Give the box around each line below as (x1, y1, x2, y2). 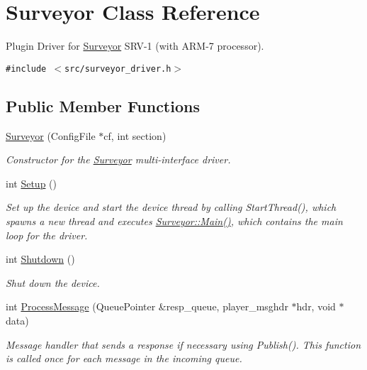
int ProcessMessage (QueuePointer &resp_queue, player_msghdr (6, 299, 288, 314)
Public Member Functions (6, 94, 200, 116)
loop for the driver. (6, 227, 88, 242)
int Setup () (6, 175, 57, 190)
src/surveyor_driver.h (64, 63, 171, 74)
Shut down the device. (6, 275, 100, 290)
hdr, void (296, 299, 336, 314)
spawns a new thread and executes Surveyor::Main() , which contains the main (6, 213, 343, 228)
